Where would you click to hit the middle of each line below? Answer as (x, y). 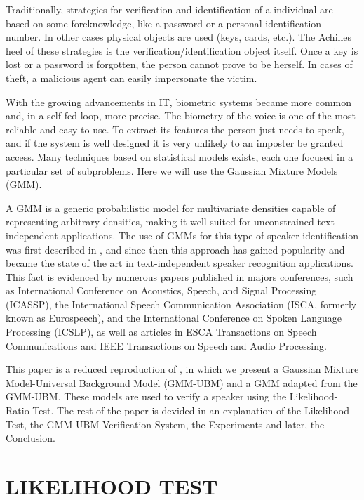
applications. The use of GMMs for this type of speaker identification (210, 235)
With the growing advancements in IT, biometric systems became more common (179, 101)
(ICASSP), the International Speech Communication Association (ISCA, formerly (181, 304)
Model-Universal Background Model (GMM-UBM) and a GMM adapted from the (182, 382)
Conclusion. (31, 438)
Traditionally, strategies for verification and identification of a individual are (169, 9)
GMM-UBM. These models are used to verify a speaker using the (146, 396)
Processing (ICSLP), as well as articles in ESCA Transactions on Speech (161, 332)
